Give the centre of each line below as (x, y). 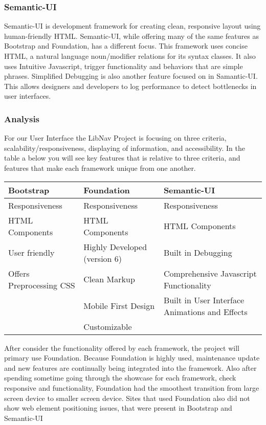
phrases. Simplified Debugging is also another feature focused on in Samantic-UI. (131, 76)
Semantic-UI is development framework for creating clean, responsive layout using (132, 26)
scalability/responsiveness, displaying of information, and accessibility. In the (125, 148)
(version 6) (103, 258)
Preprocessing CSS (42, 285)
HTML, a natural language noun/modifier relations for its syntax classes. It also (130, 56)
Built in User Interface (204, 300)
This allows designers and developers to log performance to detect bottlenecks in (130, 86)
